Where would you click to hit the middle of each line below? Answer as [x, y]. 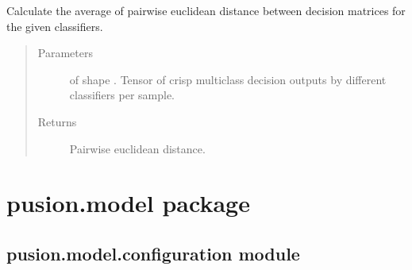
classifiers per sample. [122, 95]
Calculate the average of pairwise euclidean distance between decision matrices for [206, 10]
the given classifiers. [55, 26]
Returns [57, 121]
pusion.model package [128, 203]
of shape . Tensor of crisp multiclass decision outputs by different [228, 79]
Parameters [65, 53]
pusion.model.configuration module [153, 253]
